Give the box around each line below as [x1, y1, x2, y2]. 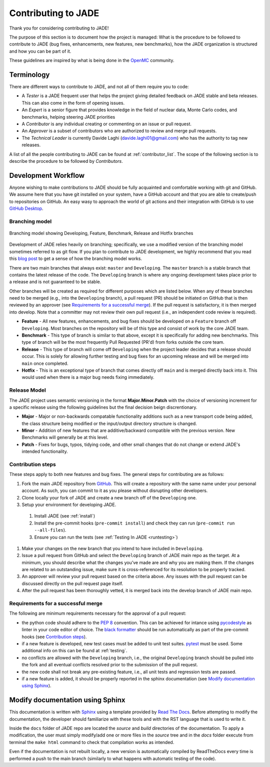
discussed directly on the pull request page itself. [21, 580, 123, 586]
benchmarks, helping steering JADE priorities [21, 114, 115, 120]
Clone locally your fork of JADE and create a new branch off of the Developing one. [21, 494, 197, 500]
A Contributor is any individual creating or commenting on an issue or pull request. [21, 121, 192, 127]
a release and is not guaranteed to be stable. [9, 279, 101, 285]
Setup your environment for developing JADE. [21, 501, 116, 507]
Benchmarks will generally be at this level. [21, 434, 108, 440]
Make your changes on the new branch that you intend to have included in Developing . [21, 545, 203, 551]
